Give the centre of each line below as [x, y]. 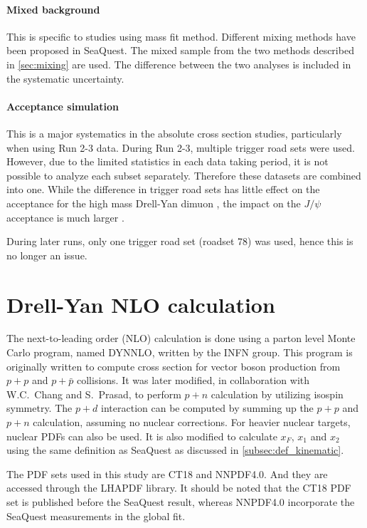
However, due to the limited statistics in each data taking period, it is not [167, 161]
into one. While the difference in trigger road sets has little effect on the [163, 189]
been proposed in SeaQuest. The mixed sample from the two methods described [180, 50]
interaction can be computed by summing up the [207, 408]
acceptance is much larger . [65, 217]
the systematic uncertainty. [65, 78]
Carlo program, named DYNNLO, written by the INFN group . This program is [180, 352]
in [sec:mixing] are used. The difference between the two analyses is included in [179, 64]
